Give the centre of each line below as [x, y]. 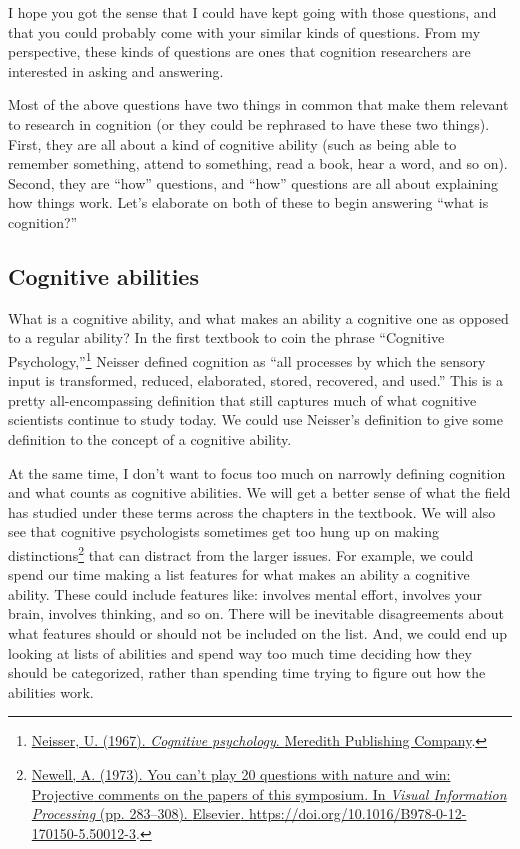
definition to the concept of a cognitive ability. [150, 438]
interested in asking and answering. [116, 70]
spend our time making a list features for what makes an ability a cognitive [239, 574]
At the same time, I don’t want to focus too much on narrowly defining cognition [257, 472]
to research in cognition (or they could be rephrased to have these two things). [249, 123]
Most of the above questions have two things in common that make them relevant [258, 104]
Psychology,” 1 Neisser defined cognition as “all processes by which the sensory [247, 359]
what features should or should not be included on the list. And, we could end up [257, 632]
